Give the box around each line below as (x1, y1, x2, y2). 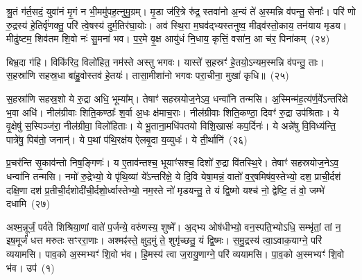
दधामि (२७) (6, 196, 50, 211)
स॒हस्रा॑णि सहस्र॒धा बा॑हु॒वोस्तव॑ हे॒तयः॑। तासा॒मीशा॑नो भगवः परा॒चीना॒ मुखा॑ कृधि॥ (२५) (6, 68, 289, 82)
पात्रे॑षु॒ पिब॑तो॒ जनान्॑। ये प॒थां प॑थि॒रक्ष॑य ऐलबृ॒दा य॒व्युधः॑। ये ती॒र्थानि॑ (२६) (6, 132, 248, 146)
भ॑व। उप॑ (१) (6, 260, 55, 274)
